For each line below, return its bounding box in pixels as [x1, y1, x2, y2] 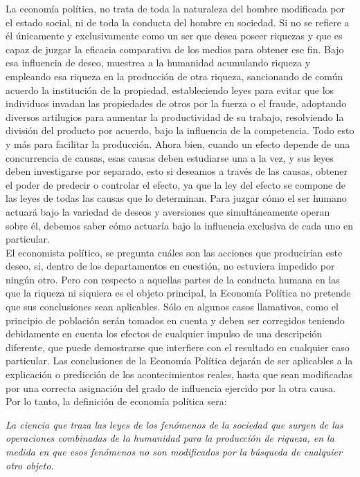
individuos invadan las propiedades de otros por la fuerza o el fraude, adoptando [6, 96, 347, 111]
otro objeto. [6, 458, 54, 472]
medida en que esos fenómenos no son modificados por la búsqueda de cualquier [6, 445, 342, 458]
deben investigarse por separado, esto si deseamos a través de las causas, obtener [6, 164, 348, 178]
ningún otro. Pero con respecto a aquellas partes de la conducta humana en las [6, 272, 340, 286]
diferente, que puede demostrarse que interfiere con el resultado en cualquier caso [6, 339, 350, 354]
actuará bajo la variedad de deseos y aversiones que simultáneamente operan [6, 204, 330, 218]
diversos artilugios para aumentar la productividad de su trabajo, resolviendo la [6, 109, 344, 124]
